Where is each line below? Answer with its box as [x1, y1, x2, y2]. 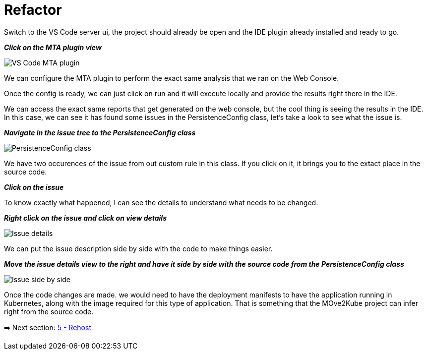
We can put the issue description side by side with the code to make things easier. [4, 244, 273, 253]
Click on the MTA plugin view [4, 43, 102, 52]
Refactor [4, 1, 62, 18]
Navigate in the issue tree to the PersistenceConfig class [4, 128, 196, 137]
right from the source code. [4, 307, 94, 316]
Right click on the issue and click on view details [4, 213, 167, 222]
